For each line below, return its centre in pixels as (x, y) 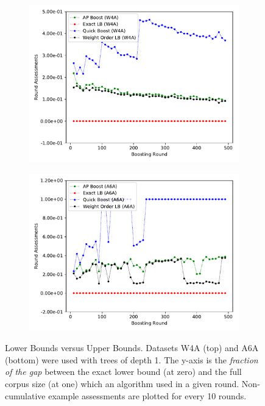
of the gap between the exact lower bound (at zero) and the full (123, 372)
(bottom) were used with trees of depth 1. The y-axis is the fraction (132, 359)
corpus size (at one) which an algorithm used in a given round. (122, 383)
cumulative (25, 395)
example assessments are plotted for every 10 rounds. (147, 395)
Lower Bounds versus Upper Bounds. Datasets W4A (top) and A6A (132, 348)
